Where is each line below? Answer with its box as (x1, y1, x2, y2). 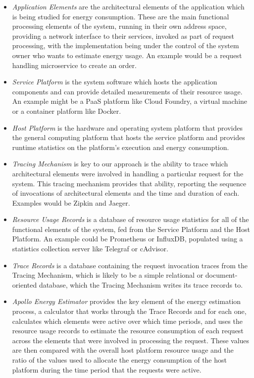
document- (205, 270, 238, 280)
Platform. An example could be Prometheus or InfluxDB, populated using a (12, 233, 243, 244)
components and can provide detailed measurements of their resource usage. (12, 86, 243, 96)
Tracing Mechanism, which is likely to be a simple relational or (12, 270, 203, 280)
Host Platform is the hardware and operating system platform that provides (12, 122, 243, 133)
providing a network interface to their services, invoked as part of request (12, 30, 234, 41)
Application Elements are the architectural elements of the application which (12, 1, 245, 11)
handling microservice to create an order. (12, 60, 137, 70)
